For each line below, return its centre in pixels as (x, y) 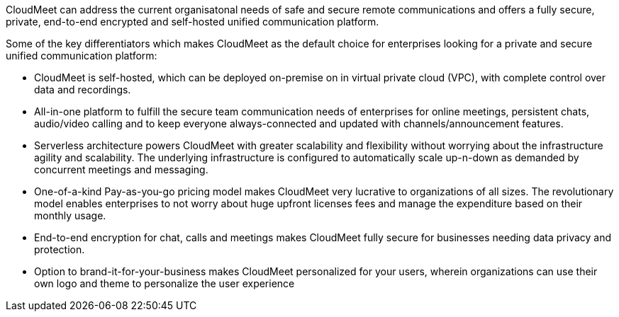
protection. (60, 249)
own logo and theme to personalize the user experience (164, 283)
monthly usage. (70, 215)
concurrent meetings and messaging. (121, 169)
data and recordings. (83, 90)
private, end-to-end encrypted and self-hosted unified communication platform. (193, 22)
